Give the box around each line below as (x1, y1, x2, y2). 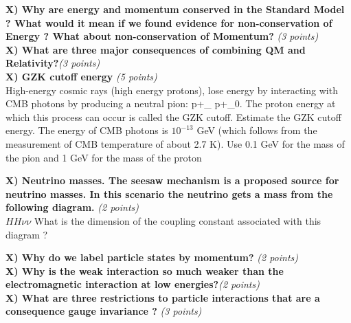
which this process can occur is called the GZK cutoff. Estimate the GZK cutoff (5, 109, 341, 124)
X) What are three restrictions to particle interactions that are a (5, 290, 320, 304)
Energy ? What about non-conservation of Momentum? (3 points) (5, 29, 319, 43)
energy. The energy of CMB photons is (5, 123, 168, 137)
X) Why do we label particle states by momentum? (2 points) (5, 250, 299, 265)
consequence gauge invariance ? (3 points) (5, 304, 202, 318)
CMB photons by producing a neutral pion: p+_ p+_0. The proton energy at (5, 96, 336, 111)
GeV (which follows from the (196, 123, 317, 137)
